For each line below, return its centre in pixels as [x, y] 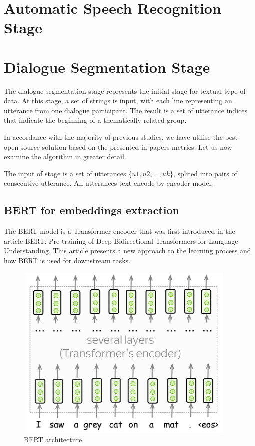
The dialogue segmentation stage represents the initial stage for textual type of [125, 91]
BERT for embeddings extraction [92, 210]
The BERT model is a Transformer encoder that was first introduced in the [120, 231]
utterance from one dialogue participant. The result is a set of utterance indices [126, 110]
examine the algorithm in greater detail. [65, 157]
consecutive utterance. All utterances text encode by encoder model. [109, 183]
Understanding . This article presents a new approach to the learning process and [127, 250]
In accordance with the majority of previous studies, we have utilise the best [121, 137]
